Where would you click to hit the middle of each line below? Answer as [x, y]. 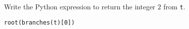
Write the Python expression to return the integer [80, 6]
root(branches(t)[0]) [40, 22]
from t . [174, 6]
